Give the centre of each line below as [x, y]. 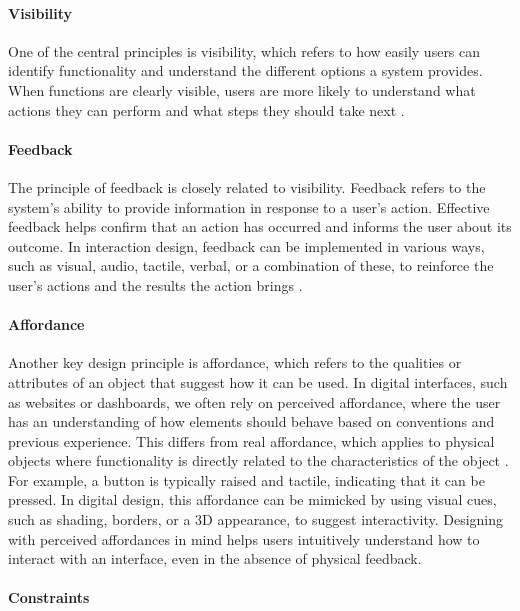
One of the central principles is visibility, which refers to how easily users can [244, 50]
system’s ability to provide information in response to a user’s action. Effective [249, 206]
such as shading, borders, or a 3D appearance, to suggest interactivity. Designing [256, 519]
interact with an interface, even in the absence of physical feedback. [215, 558]
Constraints [49, 597]
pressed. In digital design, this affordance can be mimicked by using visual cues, [252, 499]
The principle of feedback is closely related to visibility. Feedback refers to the [247, 186]
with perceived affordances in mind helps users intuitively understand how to [244, 538]
